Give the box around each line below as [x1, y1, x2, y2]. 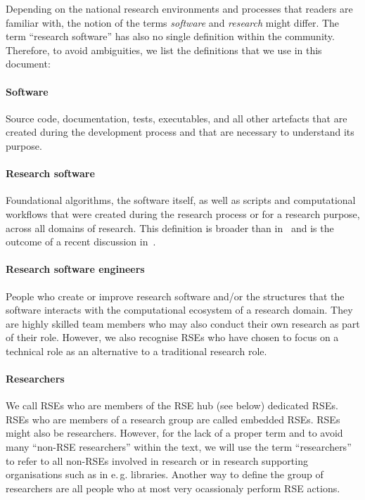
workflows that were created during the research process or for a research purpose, [6, 206, 360, 221]
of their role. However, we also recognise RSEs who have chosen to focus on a [6, 330, 339, 345]
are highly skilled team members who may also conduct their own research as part [6, 316, 360, 331]
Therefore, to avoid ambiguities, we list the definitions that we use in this [6, 42, 322, 57]
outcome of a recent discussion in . [6, 234, 156, 249]
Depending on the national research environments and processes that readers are [6, 1, 353, 15]
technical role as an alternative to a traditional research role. [6, 343, 267, 358]
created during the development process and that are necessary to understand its [6, 124, 354, 139]
